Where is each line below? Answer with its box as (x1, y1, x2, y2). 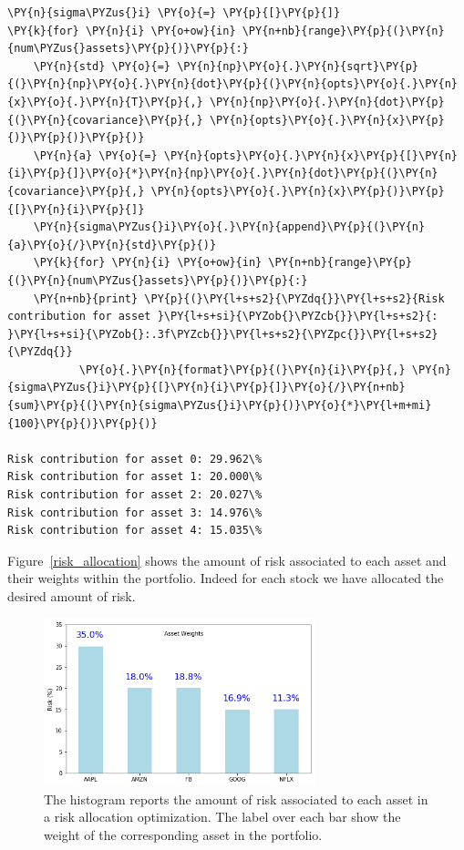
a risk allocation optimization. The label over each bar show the (44, 807, 401, 826)
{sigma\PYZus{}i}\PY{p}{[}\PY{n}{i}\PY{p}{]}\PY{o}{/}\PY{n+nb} (7, 381, 406, 394)
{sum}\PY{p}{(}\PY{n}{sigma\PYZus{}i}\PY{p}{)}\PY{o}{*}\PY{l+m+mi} (7, 399, 432, 413)
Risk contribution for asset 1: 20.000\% (7, 470, 263, 484)
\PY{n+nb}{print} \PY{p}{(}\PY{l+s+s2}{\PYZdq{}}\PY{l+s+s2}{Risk (33, 292, 445, 305)
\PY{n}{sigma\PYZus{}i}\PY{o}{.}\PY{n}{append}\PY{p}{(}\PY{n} (33, 220, 426, 234)
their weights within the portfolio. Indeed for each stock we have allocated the (7, 568, 444, 588)
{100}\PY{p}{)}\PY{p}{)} (7, 416, 158, 430)
